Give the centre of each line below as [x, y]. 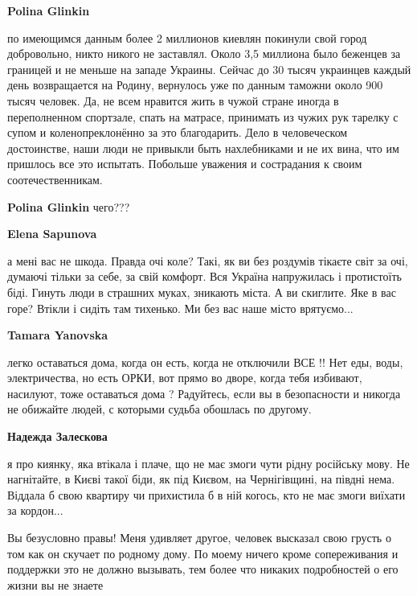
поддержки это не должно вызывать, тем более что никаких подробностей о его [203, 569]
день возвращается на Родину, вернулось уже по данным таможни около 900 [195, 85]
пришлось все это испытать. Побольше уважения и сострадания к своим [185, 164]
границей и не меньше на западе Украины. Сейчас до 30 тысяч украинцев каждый [209, 69]
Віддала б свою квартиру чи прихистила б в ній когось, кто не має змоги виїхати [206, 494]
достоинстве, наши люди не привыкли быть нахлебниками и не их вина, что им [203, 148]
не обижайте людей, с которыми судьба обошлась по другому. [159, 409]
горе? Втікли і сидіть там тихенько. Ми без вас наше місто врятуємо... [180, 308]
